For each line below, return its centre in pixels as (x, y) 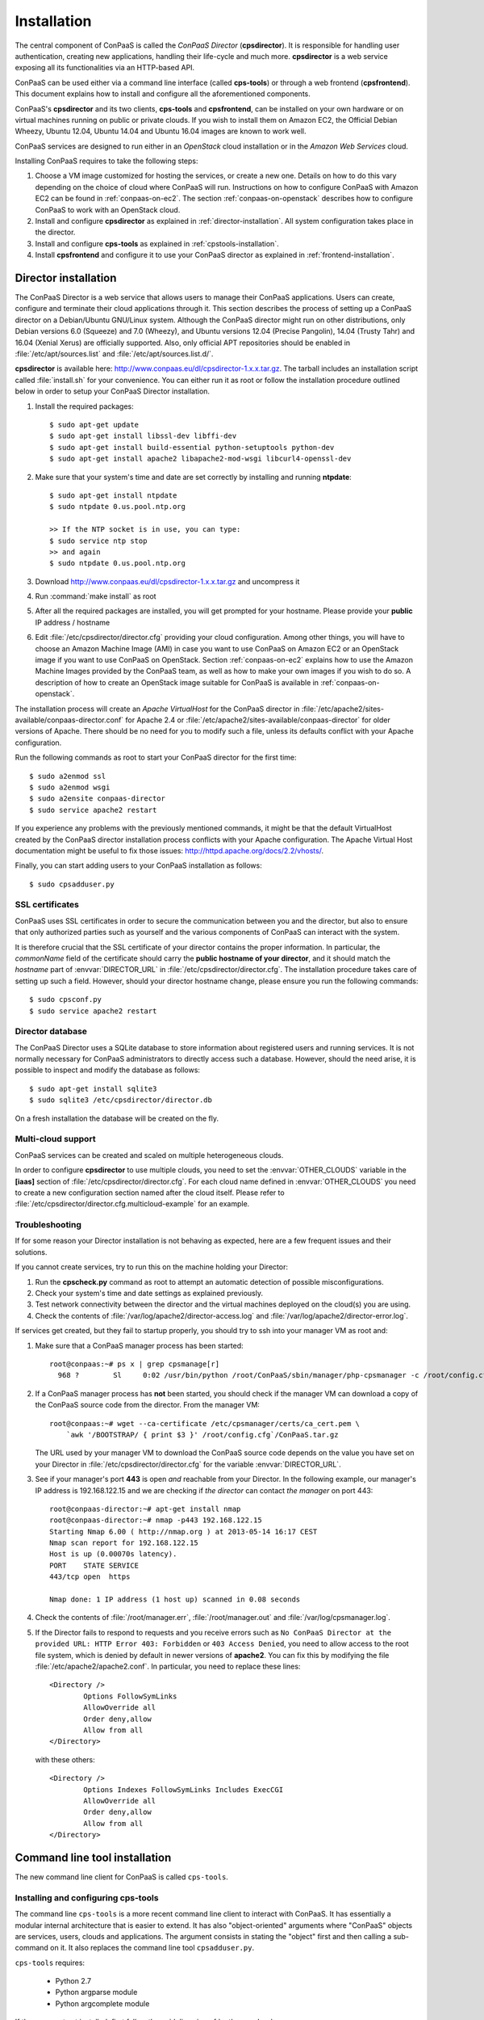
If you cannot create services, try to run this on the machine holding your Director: (151, 1267)
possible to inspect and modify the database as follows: (108, 1070)
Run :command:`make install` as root (96, 596)
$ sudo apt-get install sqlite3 (93, 1088)
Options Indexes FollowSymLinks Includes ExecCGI (184, 1789)
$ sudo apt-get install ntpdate (113, 495)
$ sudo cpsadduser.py (72, 884)
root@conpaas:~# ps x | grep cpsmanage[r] (135, 1364)
